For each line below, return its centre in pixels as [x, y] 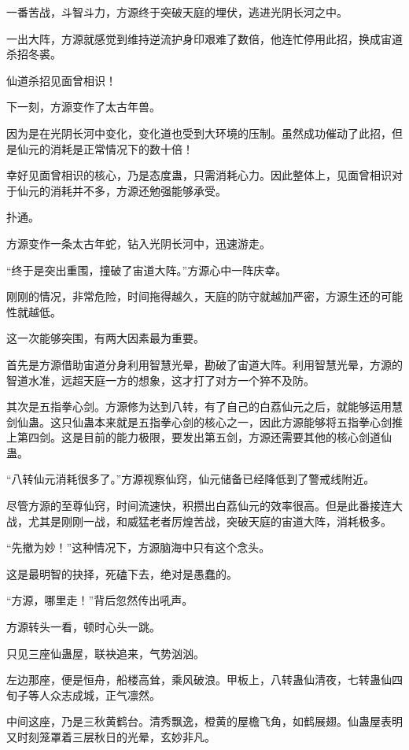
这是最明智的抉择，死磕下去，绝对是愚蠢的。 [122, 573]
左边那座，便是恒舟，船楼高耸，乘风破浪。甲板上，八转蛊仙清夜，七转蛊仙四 [204, 680]
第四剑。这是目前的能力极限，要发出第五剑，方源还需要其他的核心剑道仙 [204, 437]
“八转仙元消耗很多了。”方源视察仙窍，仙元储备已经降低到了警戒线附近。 [191, 479]
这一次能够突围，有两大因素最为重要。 [105, 338]
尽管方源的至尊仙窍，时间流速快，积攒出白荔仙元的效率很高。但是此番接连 [199, 506]
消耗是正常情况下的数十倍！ [122, 148]
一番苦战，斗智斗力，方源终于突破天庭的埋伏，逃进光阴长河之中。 [177, 12]
